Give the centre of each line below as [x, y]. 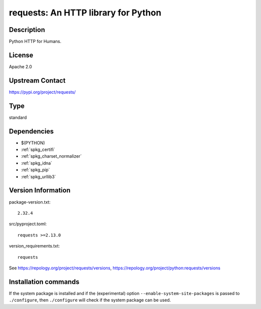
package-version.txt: [30, 202]
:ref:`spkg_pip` [36, 170]
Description [27, 30]
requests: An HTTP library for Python [85, 13]
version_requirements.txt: [34, 246]
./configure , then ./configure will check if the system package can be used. [90, 300]
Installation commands [44, 282]
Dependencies [31, 131]
